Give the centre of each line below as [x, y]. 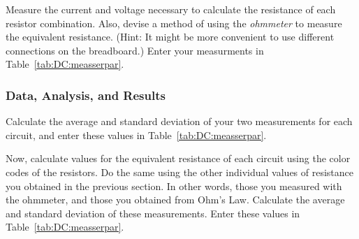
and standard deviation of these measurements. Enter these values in [153, 213]
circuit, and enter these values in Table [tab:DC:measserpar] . [136, 135]
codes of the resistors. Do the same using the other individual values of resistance [180, 172]
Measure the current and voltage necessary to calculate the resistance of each [171, 9]
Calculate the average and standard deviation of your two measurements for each [179, 121]
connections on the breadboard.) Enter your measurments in [135, 50]
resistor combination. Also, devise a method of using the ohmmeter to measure [174, 23]
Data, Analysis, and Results [86, 95]
